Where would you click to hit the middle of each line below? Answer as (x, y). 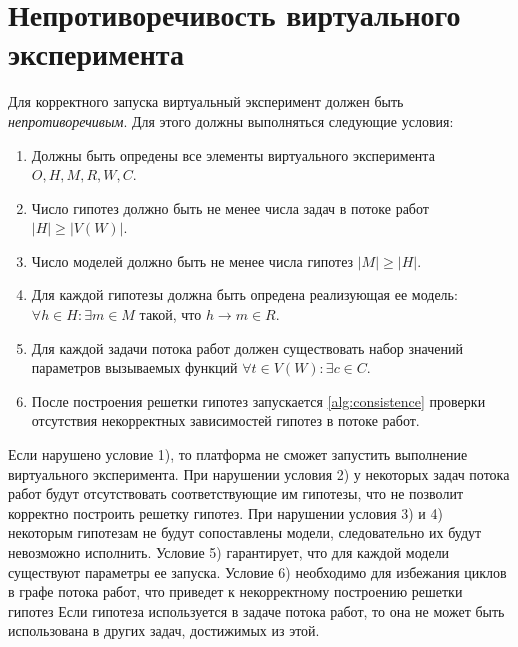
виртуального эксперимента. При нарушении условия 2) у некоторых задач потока (259, 473)
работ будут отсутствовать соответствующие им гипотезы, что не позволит (236, 493)
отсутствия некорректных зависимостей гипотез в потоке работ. (225, 420)
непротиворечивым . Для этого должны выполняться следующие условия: (231, 120)
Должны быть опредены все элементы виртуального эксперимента (233, 154)
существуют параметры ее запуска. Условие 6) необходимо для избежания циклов (257, 571)
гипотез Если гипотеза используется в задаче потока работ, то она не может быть (256, 610)
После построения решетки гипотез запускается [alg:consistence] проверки (258, 400)
